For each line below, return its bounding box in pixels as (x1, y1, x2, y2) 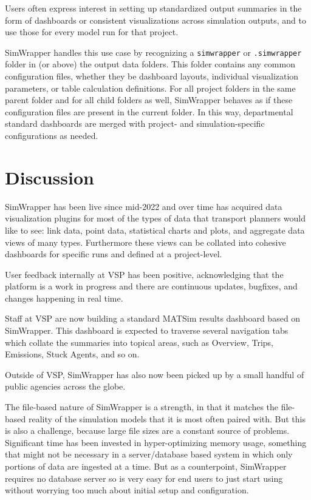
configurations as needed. (5, 129, 98, 141)
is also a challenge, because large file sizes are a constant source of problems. (5, 424, 290, 437)
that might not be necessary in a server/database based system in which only (5, 448, 293, 461)
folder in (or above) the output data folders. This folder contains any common (5, 58, 295, 70)
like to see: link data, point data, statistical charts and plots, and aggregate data (5, 223, 305, 236)
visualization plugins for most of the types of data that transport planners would (5, 212, 306, 225)
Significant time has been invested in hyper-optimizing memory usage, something (5, 436, 307, 448)
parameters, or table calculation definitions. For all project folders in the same (5, 81, 296, 94)
